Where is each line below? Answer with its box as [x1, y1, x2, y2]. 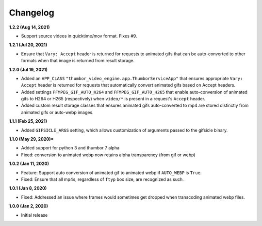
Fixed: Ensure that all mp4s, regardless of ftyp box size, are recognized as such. [21, 176, 184, 182]
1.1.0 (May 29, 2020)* [9, 136, 54, 142]
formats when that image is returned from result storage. [21, 58, 135, 64]
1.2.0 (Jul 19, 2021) [9, 66, 48, 72]
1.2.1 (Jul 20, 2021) [9, 42, 48, 48]
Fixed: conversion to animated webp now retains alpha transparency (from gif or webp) [21, 152, 196, 158]
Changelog [9, 7, 54, 18]
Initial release [21, 212, 48, 218]
